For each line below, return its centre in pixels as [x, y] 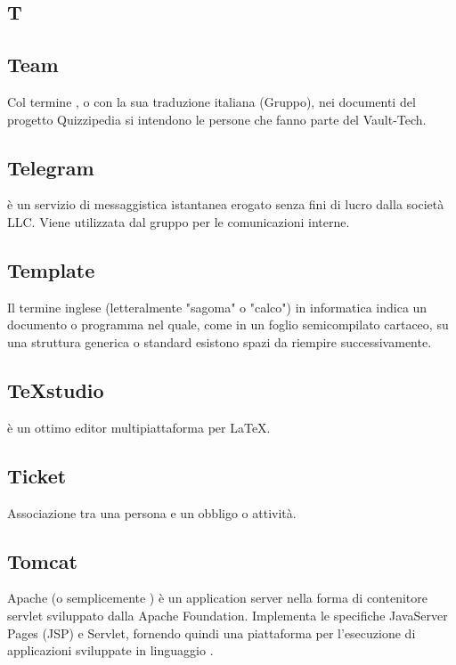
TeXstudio [56, 389]
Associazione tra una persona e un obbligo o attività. [152, 512]
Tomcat [42, 560]
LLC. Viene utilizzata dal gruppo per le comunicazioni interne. [179, 221]
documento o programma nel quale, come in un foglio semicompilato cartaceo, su [228, 324]
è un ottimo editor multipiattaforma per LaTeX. [139, 427]
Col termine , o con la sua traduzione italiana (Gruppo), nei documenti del [212, 101]
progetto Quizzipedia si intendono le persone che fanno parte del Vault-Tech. [217, 119]
